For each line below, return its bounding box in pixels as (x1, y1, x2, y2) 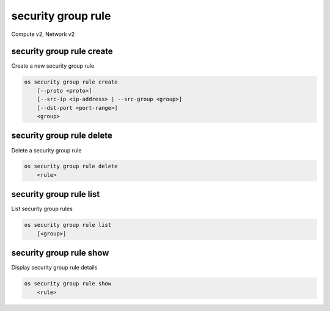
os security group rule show (24, 281, 112, 287)
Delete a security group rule (11, 146, 82, 154)
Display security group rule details (11, 264, 98, 271)
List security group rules (11, 205, 73, 213)
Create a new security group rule (11, 62, 95, 70)
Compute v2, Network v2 (11, 30, 75, 38)
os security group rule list (24, 221, 112, 229)
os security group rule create (24, 79, 119, 85)
